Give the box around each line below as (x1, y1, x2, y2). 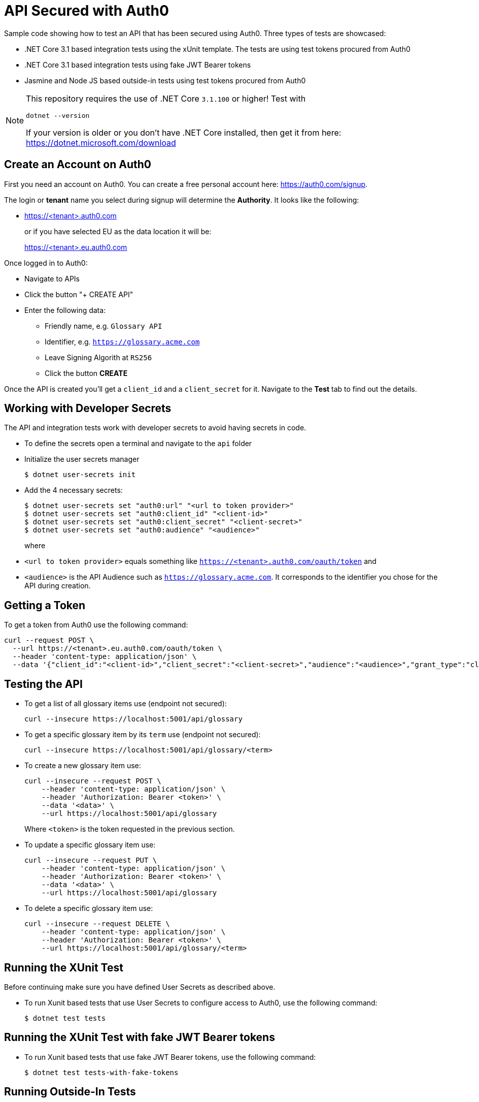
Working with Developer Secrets (4, 402, 172, 415)
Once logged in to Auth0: (4, 258, 88, 267)
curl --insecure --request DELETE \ (24, 920, 170, 928)
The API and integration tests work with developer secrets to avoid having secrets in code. (4, 423, 306, 432)
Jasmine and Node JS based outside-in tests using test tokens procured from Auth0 (24, 76, 306, 85)
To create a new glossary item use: (24, 761, 141, 770)
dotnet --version (26, 111, 90, 119)
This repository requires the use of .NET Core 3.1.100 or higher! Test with (26, 93, 306, 104)
